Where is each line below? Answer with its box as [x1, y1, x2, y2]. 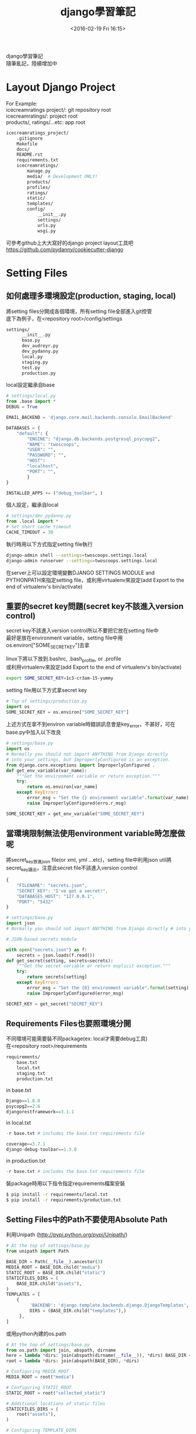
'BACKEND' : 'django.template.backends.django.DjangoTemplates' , [29, 1302, 190, 1308]
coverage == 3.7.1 [6, 1141, 45, 1147]
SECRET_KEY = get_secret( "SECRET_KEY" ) [6, 1001, 103, 1007]
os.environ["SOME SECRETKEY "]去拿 [6, 642, 90, 650]
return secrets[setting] [27, 974, 87, 980]
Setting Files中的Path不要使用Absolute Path [6, 1215, 168, 1225]
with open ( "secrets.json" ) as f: [6, 947, 87, 952]
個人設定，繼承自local [6, 501, 59, 508]
